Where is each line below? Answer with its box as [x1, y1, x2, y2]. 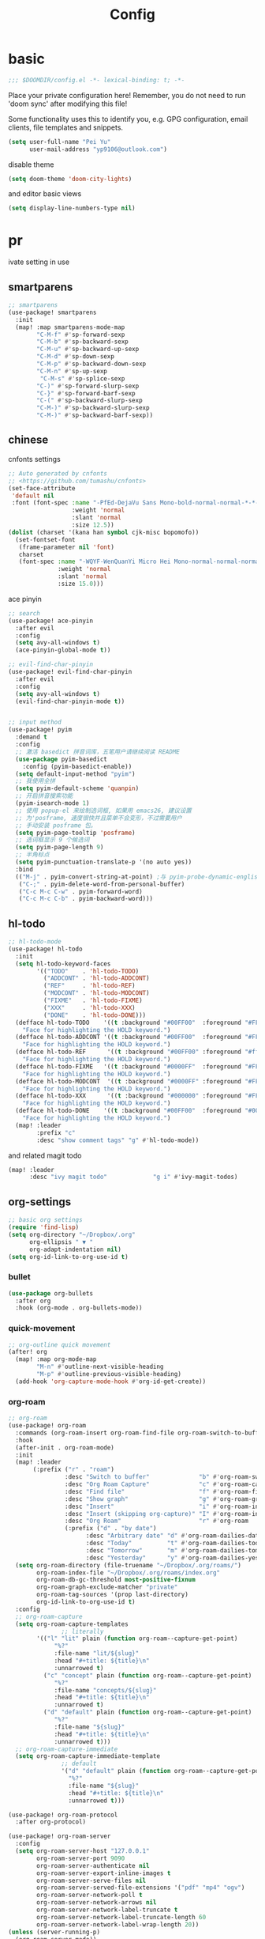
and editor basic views [8, 189, 82, 198]
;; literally [61, 1627, 104, 1635]
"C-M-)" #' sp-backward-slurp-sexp [36, 404, 150, 412]
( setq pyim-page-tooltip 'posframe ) [15, 829, 136, 837]
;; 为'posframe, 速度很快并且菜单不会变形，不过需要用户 [15, 814, 183, 822]
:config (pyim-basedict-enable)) [22, 762, 132, 770]
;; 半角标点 [15, 851, 50, 859]
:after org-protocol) [15, 1818, 87, 1826]
